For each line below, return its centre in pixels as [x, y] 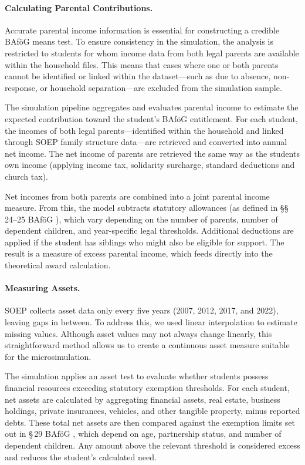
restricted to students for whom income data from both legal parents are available [152, 53]
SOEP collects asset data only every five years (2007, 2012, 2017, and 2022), [142, 310]
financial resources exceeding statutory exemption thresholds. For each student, [147, 388]
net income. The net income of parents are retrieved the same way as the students [152, 153]
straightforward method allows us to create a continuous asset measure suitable [147, 345]
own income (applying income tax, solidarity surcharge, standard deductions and [150, 165]
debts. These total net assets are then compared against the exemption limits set [150, 422]
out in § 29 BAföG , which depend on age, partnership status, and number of [143, 434]
